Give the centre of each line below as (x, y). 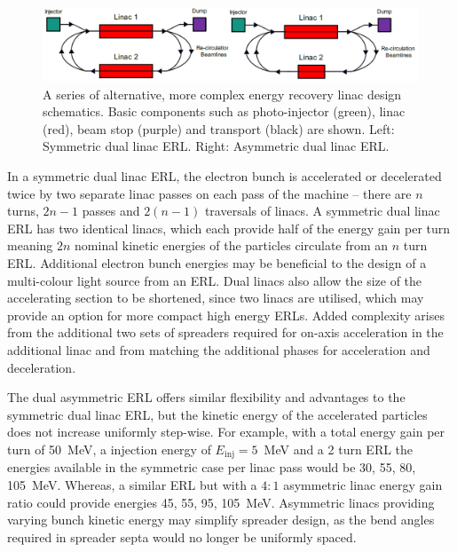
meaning (30, 245)
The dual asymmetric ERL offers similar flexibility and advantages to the (206, 397)
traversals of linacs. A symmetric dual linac (322, 211)
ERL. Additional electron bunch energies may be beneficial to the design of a (217, 262)
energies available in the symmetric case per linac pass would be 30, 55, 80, (212, 467)
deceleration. (42, 367)
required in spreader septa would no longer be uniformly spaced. (182, 536)
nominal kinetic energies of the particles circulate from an (232, 245)
